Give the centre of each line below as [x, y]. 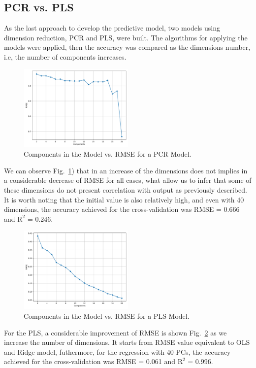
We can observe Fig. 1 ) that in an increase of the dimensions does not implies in [126, 170]
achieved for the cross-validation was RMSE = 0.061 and [90, 361]
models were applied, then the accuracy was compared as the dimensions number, [127, 47]
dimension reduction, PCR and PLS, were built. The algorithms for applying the [126, 37]
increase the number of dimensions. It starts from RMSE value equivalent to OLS [127, 342]
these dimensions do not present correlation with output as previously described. [126, 189]
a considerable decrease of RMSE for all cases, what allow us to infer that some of [128, 180]
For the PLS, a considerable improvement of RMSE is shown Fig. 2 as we [115, 332]
